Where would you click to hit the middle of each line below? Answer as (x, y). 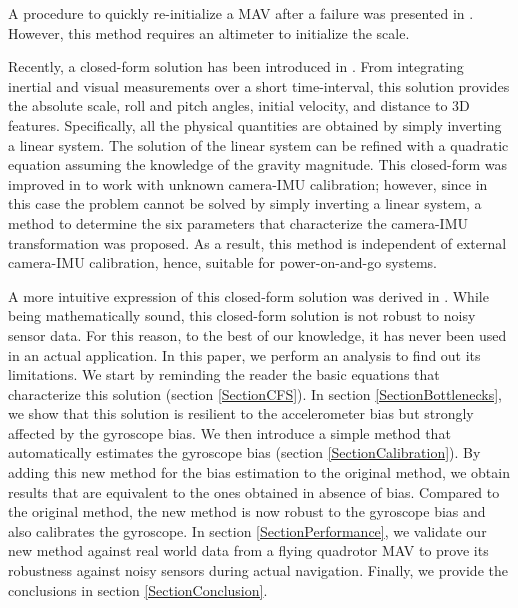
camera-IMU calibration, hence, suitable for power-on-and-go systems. (223, 262)
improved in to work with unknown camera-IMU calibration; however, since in (248, 183)
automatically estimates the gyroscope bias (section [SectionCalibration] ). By (244, 452)
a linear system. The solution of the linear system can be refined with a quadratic (258, 144)
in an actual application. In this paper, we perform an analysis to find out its (244, 354)
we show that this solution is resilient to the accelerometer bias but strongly (241, 413)
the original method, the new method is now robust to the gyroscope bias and (247, 511)
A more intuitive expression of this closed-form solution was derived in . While (248, 295)
